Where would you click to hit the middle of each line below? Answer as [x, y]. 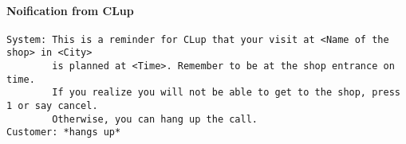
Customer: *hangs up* [64, 132]
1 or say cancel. [52, 106]
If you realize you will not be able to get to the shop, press [226, 93]
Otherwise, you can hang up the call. [155, 119]
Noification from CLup [70, 10]
